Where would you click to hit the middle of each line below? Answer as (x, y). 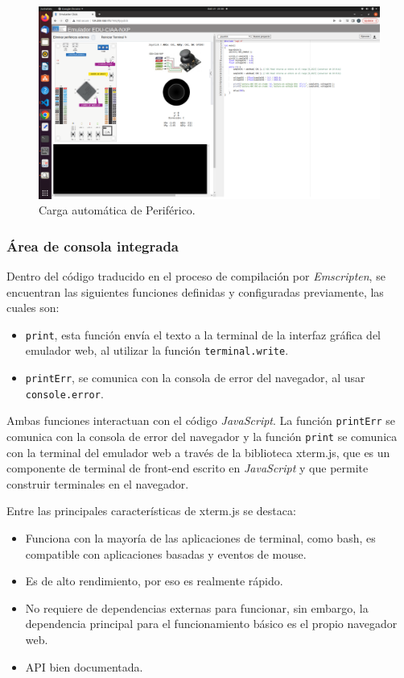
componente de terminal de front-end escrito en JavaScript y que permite (188, 468)
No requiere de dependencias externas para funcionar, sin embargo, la (197, 607)
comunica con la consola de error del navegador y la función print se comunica (202, 436)
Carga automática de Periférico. (117, 210)
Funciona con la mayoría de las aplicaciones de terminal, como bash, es (200, 538)
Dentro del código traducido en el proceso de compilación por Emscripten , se (196, 275)
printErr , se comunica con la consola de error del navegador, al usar (195, 377)
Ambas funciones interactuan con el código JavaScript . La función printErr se (201, 420)
